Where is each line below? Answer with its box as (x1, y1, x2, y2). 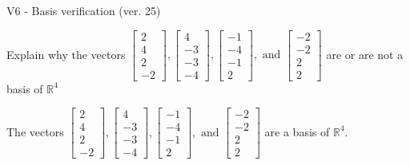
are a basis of (264, 123, 330, 139)
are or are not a (326, 45, 404, 62)
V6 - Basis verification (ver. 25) (6, 2, 161, 18)
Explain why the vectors (6, 45, 126, 62)
